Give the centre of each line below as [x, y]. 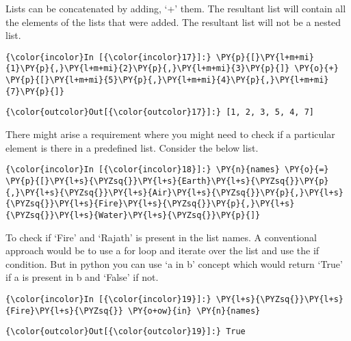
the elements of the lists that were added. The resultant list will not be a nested [173, 22]
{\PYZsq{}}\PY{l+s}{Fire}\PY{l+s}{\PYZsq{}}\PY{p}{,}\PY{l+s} [150, 204]
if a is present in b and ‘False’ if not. [82, 277]
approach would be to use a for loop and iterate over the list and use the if [162, 250]
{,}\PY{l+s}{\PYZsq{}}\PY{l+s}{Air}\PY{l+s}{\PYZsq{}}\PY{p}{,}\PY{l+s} [174, 192]
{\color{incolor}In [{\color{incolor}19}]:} [108, 299]
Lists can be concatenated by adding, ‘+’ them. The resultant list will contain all [176, 8]
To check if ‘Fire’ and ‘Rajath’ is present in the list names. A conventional [161, 237]
